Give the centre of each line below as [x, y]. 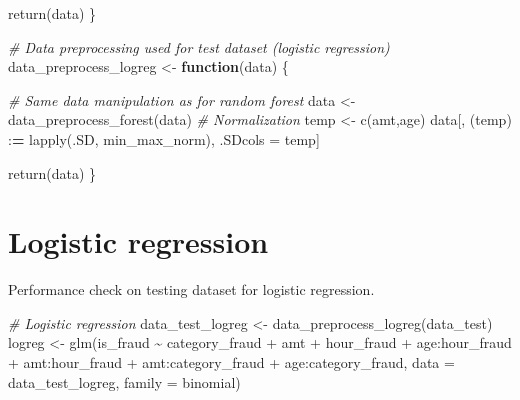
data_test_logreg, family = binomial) [124, 381]
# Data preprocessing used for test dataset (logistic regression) [199, 46]
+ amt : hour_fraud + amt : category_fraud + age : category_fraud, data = [231, 362]
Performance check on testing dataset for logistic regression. [191, 289]
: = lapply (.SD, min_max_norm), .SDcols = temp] [164, 138]
